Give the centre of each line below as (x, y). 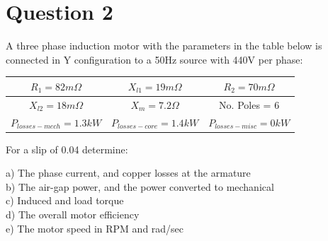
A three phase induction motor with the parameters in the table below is (164, 46)
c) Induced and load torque (65, 200)
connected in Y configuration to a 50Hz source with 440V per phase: (154, 59)
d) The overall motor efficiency (73, 214)
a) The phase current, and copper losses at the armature (128, 173)
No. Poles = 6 (249, 104)
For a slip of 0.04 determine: (67, 149)
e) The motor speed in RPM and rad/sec (95, 228)
